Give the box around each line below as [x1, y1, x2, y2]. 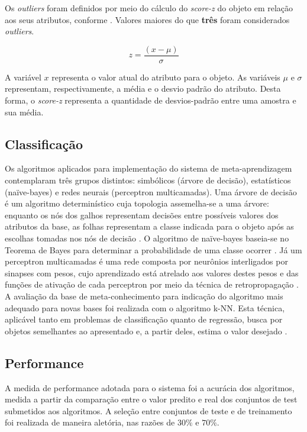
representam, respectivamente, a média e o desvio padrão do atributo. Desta [5, 82, 281, 95]
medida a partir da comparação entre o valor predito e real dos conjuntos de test [5, 393, 298, 405]
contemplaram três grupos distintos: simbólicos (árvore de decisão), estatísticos [5, 174, 291, 186]
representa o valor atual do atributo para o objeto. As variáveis [51, 70, 280, 83]
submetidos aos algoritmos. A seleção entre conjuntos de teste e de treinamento [5, 404, 292, 417]
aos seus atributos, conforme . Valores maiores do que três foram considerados [5, 13, 290, 25]
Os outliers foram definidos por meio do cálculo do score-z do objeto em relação [5, 2, 293, 14]
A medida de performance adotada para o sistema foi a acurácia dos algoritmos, [5, 381, 295, 394]
